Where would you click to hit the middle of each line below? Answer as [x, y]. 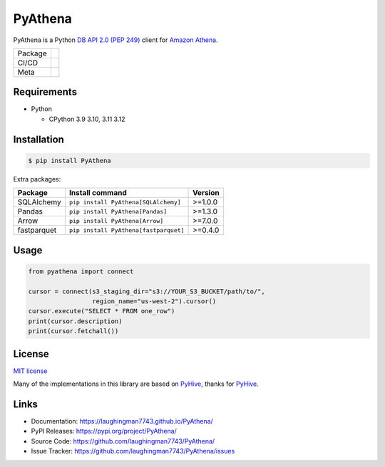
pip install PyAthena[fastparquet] [127, 230]
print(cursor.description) [75, 321]
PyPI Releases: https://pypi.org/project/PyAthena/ [104, 431]
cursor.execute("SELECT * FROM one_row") [102, 311]
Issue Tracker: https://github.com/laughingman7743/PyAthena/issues [133, 451]
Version [206, 193]
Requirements [45, 92]
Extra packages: [37, 179]
